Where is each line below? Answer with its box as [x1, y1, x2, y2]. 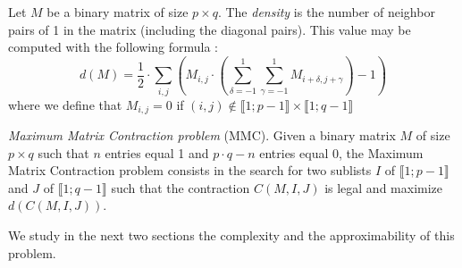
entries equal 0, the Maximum [259, 143, 424, 162]
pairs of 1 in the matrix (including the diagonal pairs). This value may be [8, 20, 411, 38]
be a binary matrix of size [46, 3, 189, 21]
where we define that [8, 95, 122, 113]
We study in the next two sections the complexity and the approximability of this [8, 225, 455, 244]
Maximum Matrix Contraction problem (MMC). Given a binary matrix [8, 125, 396, 144]
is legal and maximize [324, 178, 443, 197]
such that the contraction [111, 178, 250, 197]
